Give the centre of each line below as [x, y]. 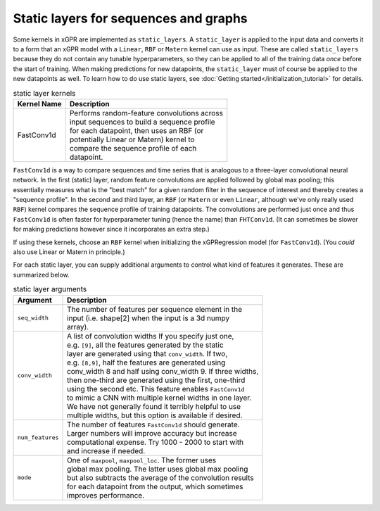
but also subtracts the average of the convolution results [160, 477]
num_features [38, 437]
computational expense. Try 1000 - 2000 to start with [156, 442]
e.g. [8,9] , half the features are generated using [146, 362]
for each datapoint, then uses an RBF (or [137, 130]
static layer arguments [50, 289]
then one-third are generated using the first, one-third [156, 380]
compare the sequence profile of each [133, 148]
